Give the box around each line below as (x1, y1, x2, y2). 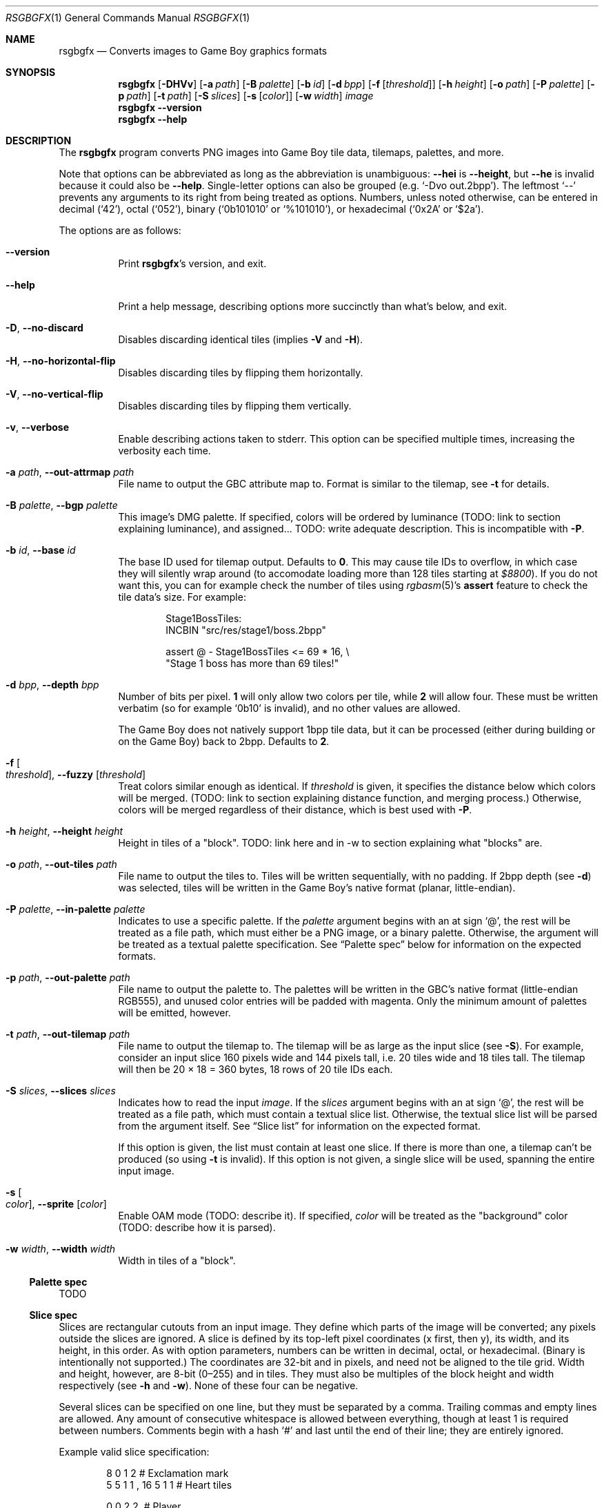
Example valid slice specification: (59, 1446, 210, 1458)
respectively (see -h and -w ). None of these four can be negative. (59, 1380, 359, 1391)
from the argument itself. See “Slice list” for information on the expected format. (118, 1120, 481, 1132)
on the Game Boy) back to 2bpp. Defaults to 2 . (118, 735, 330, 747)
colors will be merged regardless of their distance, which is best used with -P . (118, 804, 472, 815)
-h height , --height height (6, 825, 123, 837)
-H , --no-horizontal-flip (6, 355, 116, 367)
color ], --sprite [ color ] (6, 1198, 107, 1210)
